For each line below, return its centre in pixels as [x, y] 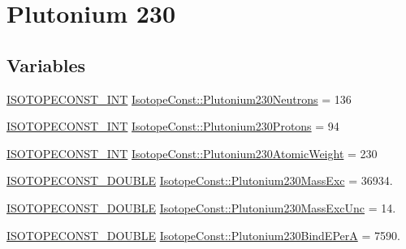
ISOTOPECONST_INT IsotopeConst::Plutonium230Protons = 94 [173, 126]
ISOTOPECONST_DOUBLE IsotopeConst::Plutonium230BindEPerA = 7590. [203, 235]
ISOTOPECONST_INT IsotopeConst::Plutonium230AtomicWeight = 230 [192, 153]
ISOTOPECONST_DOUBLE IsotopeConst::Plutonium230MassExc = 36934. [200, 180]
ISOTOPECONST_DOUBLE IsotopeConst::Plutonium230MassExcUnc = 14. [201, 207]
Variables [46, 64]
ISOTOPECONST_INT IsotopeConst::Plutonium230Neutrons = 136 [179, 99]
